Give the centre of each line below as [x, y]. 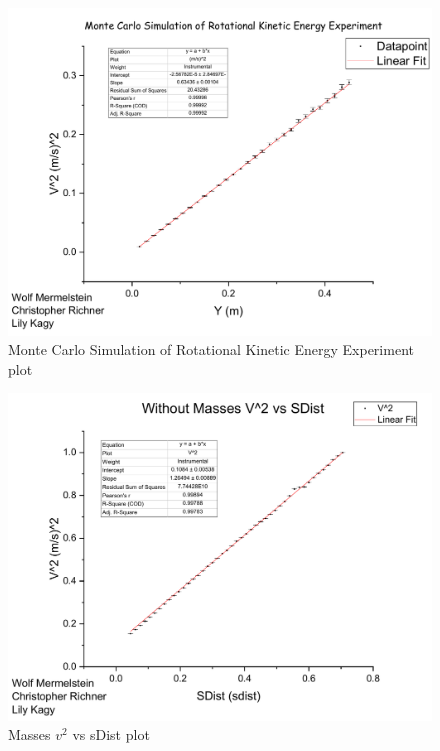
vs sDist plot [111, 734]
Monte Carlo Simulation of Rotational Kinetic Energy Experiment [211, 349]
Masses [29, 734]
